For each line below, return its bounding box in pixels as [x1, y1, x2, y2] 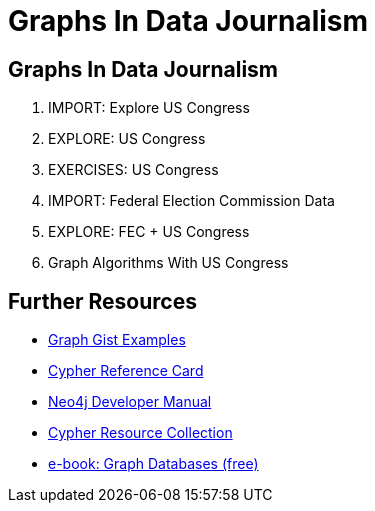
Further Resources [8, 288, 197, 314]
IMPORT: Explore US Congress [48, 99, 250, 117]
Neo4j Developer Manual [48, 393, 212, 411]
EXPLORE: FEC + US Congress [48, 223, 250, 241]
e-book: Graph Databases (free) [48, 455, 259, 473]
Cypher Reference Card [48, 362, 204, 380]
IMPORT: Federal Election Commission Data [48, 192, 335, 210]
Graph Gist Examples [48, 331, 186, 349]
